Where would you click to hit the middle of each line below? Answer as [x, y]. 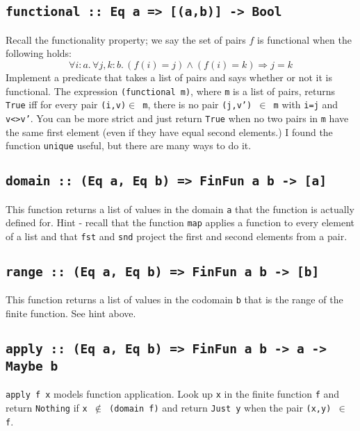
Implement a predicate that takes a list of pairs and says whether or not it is [169, 77]
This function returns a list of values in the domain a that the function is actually [180, 209]
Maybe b [32, 366]
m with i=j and [306, 104]
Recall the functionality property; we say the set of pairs [126, 39]
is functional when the [304, 39]
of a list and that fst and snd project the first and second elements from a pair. [177, 236]
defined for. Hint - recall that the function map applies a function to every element [180, 222]
